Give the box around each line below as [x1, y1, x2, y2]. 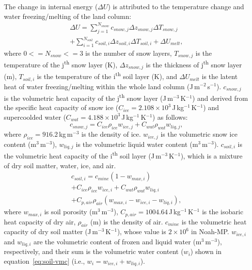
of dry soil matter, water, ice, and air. [4, 160, 116, 170]
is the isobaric [202, 206, 243, 217]
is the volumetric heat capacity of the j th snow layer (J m [4, 91, 173, 103]
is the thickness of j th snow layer [146, 58, 242, 69]
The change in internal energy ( [4, 1, 98, 11]
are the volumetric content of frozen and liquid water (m [33, 236, 202, 246]
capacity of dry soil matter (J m [4, 226, 98, 237]
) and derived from [192, 93, 248, 103]
